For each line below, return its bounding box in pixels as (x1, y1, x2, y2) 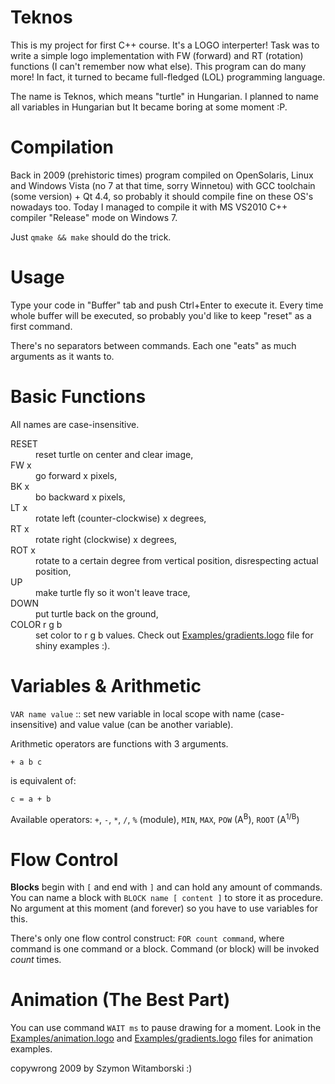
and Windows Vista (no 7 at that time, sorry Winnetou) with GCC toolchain (10, 179, 316, 191)
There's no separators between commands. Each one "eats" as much (10, 339, 297, 351)
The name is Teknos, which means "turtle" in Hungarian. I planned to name (10, 90, 320, 102)
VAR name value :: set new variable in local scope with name (10, 707, 256, 720)
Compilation (10, 136, 114, 159)
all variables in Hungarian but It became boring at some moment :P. (10, 101, 288, 113)
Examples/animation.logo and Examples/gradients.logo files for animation (10, 1032, 313, 1045)
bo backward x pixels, (35, 491, 126, 503)
